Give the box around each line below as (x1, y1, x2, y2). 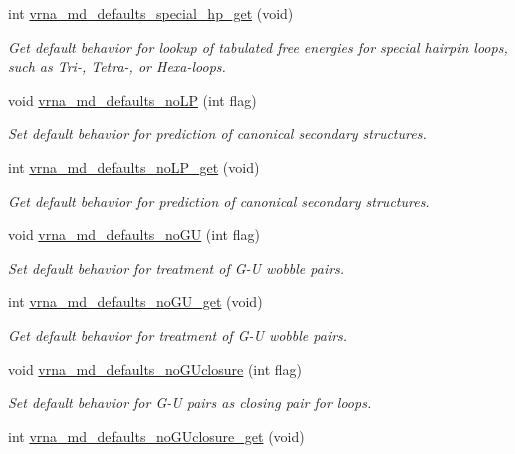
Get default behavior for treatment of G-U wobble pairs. (8, 324, 348, 345)
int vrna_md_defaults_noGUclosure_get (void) (8, 425, 305, 446)
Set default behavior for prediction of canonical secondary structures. (8, 123, 427, 144)
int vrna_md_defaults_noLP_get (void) (8, 156, 260, 177)
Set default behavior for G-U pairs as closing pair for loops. (8, 392, 372, 413)
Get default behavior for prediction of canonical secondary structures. (8, 190, 430, 211)
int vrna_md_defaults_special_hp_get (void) (8, 3, 294, 23)
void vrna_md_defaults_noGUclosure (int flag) (8, 358, 302, 379)
